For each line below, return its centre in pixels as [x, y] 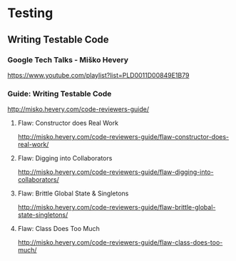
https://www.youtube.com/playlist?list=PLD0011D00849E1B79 [98, 75]
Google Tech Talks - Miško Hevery [68, 60]
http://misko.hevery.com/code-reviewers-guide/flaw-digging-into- [116, 172]
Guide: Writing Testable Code [60, 93]
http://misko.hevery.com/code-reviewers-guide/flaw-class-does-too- [120, 242]
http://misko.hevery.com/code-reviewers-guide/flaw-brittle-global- [117, 208]
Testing [30, 13]
